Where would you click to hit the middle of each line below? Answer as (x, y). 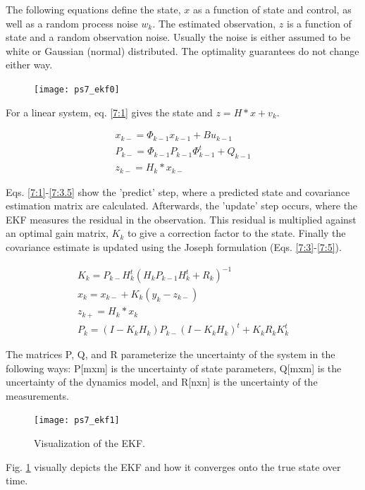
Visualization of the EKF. (89, 443)
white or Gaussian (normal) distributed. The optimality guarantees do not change (182, 50)
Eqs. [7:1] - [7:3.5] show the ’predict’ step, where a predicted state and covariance (178, 191)
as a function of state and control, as (272, 9)
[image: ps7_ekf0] (77, 89)
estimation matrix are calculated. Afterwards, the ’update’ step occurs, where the (182, 206)
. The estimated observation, (214, 23)
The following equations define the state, (93, 9)
